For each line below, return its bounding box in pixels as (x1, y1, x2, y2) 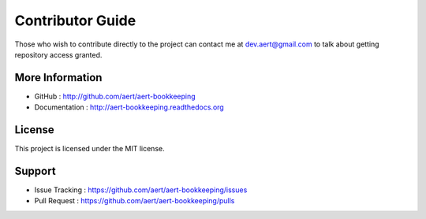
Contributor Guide (14, 12, 136, 29)
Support (14, 164, 56, 177)
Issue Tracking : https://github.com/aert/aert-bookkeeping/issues (34, 185, 248, 195)
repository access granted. (14, 50, 103, 59)
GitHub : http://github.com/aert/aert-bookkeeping (34, 91, 196, 101)
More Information (14, 71, 103, 84)
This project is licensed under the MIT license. (14, 144, 165, 154)
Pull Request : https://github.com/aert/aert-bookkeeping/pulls (34, 196, 235, 206)
